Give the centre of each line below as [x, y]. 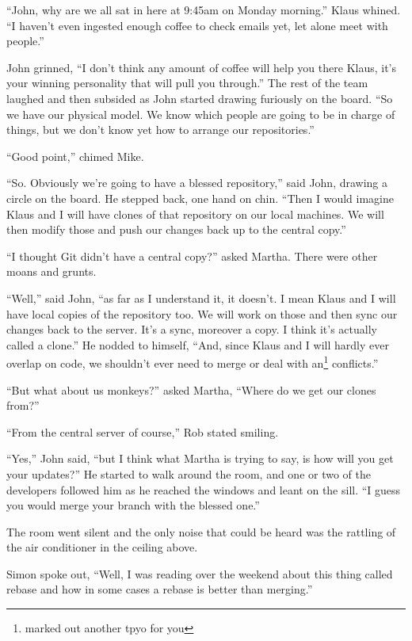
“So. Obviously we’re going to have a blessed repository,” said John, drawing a [197, 183]
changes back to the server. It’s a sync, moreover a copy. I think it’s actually [192, 329]
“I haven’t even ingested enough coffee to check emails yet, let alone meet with [197, 25]
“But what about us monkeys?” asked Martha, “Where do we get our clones [191, 389]
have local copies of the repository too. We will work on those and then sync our [202, 313]
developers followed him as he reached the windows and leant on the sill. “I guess [204, 489]
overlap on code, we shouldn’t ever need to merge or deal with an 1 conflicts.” [193, 362]
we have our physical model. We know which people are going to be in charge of [201, 114]
